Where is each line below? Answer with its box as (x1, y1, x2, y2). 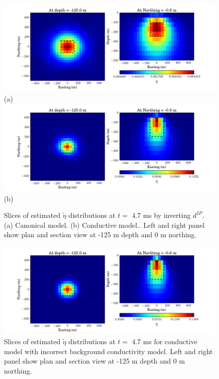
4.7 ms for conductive (131, 336, 198, 346)
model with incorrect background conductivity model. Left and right (4, 346, 213, 356)
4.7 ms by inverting (131, 210, 191, 220)
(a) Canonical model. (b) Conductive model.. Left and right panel (4, 219, 205, 230)
